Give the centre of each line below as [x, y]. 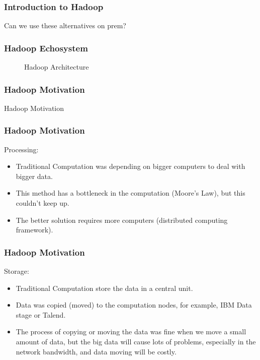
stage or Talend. [41, 314]
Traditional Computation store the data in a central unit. [104, 288]
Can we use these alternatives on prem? [65, 25]
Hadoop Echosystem [46, 48]
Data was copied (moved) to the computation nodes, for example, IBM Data [134, 305]
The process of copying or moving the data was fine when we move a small [131, 332]
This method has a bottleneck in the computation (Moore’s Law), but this [131, 193]
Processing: [21, 149]
